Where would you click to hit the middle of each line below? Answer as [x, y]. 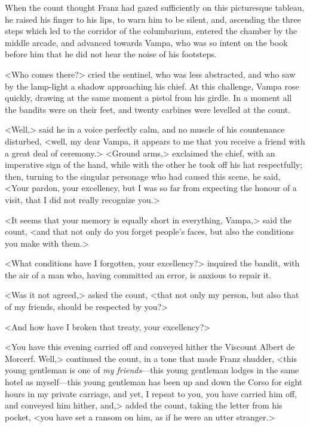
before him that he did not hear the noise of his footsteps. [111, 54]
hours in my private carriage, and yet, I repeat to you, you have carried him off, [151, 393]
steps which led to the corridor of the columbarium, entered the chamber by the [151, 31]
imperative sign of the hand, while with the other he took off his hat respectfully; [154, 165]
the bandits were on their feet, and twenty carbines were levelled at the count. [148, 109]
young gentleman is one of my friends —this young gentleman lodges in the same [152, 370]
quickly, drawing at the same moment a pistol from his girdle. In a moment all [148, 98]
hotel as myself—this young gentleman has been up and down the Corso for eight [154, 382]
